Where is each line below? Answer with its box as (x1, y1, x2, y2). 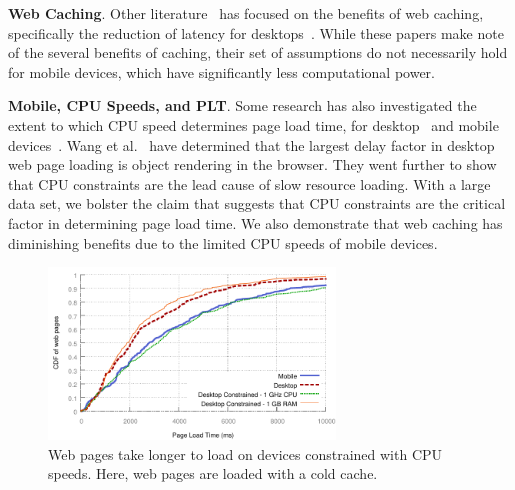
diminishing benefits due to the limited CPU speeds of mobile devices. (8, 232, 438, 253)
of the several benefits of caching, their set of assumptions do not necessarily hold (8, 42, 508, 63)
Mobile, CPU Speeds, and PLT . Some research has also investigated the (8, 95, 477, 116)
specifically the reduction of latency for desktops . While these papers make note (8, 22, 504, 43)
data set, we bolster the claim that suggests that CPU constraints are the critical (8, 193, 506, 214)
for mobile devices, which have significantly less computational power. (8, 61, 435, 82)
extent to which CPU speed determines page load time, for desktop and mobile (8, 114, 499, 135)
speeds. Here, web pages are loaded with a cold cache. (48, 463, 378, 484)
